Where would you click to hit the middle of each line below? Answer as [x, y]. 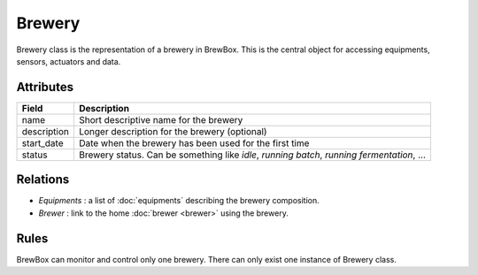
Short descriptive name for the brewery [161, 119]
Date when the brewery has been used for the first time [194, 143]
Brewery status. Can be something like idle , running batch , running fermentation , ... [252, 155]
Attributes [45, 87]
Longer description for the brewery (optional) [173, 131]
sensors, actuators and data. [69, 61]
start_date [42, 143]
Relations [43, 180]
